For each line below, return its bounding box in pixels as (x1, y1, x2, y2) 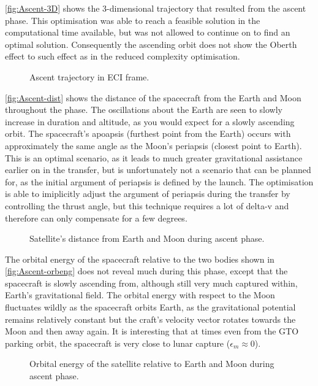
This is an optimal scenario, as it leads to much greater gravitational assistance (5, 151, 303, 164)
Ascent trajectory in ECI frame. (29, 70, 150, 83)
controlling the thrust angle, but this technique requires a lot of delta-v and (5, 199, 289, 212)
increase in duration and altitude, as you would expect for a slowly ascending (5, 115, 295, 128)
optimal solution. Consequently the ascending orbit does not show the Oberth (5, 37, 297, 50)
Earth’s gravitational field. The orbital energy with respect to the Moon (5, 288, 275, 301)
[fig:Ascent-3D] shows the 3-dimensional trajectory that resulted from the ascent (5, 2, 306, 14)
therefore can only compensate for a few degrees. (5, 211, 187, 224)
